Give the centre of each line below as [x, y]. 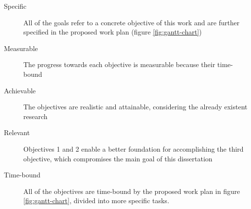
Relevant [17, 132]
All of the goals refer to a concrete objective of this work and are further [132, 22]
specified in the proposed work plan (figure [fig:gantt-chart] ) [113, 32]
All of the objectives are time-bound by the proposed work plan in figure [132, 191]
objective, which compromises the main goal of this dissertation [118, 158]
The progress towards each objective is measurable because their [119, 64]
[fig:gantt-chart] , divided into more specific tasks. [96, 200]
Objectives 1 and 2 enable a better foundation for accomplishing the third [134, 148]
